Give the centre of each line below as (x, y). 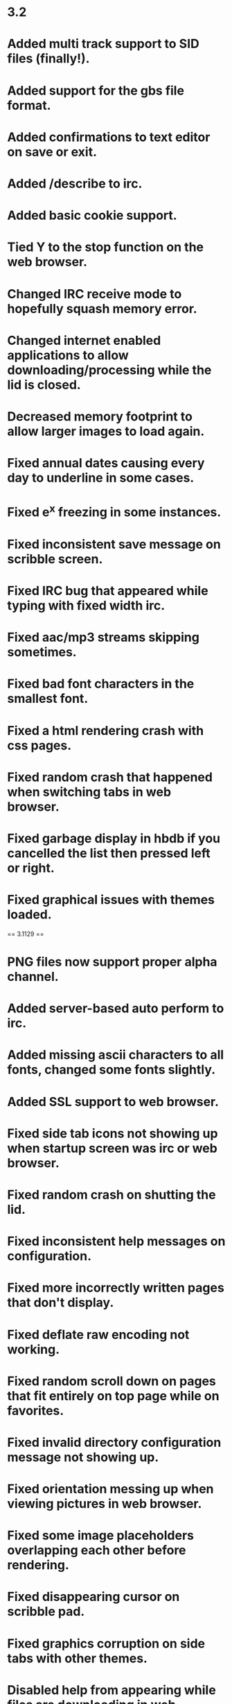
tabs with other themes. (77, 1658)
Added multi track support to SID (103, 44)
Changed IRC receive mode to (95, 294)
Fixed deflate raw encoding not (98, 1334)
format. (29, 105)
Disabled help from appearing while (111, 1690)
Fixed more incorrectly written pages (116, 1288)
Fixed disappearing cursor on (93, 1597)
